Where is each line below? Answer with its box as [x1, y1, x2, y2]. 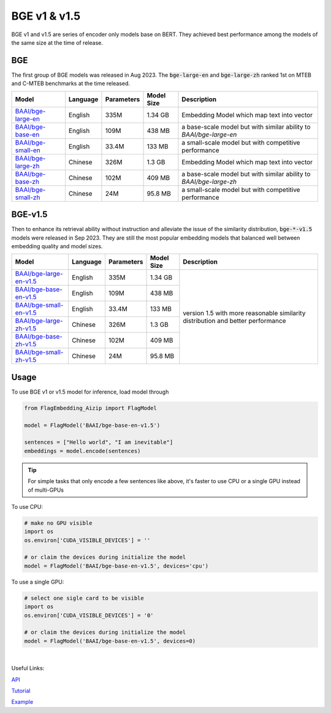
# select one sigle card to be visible [24, 595, 144, 601]
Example [11, 698, 34, 706]
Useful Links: [11, 665, 45, 672]
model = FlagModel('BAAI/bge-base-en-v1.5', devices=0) [24, 638, 196, 644]
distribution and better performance [183, 316, 286, 325]
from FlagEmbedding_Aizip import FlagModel [24, 405, 158, 411]
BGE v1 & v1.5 [11, 9, 81, 23]
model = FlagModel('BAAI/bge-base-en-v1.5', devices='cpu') [24, 562, 209, 570]
